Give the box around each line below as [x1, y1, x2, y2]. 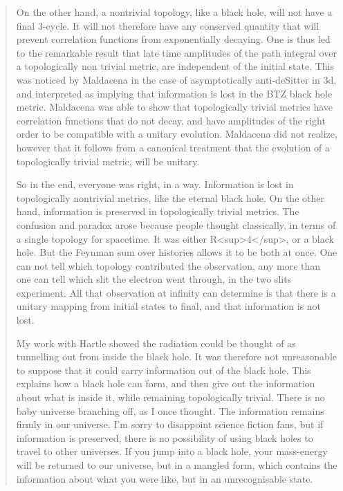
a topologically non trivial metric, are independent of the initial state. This [16, 59, 334, 73]
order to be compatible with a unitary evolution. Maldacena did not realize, [16, 127, 337, 141]
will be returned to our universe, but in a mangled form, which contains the [16, 458, 337, 472]
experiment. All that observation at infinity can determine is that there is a [16, 285, 336, 299]
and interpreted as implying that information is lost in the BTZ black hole [16, 86, 333, 100]
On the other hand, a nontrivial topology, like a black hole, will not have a [16, 5, 333, 19]
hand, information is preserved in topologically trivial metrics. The [16, 204, 299, 219]
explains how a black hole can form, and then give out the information [16, 376, 315, 391]
